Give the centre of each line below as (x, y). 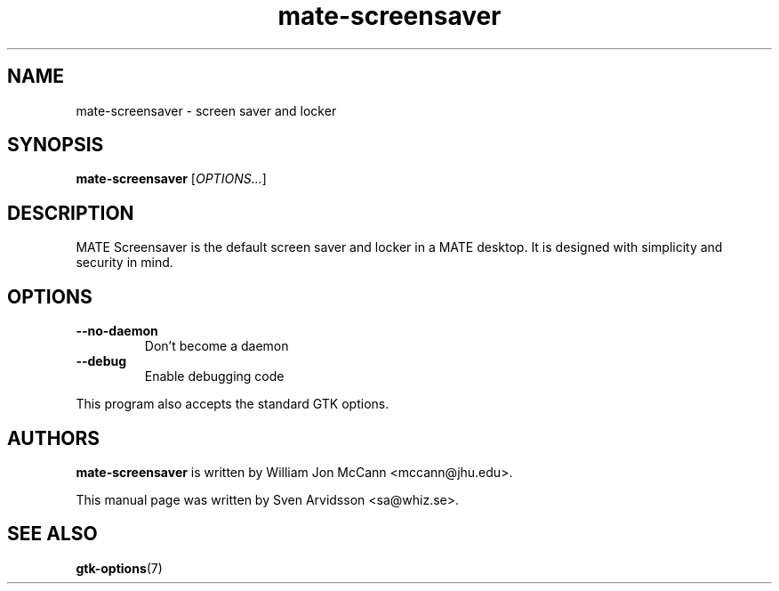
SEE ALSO (52, 534)
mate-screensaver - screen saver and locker (206, 110)
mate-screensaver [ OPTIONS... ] (171, 179)
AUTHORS (54, 438)
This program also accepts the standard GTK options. (233, 404)
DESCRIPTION (71, 213)
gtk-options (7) (119, 568)
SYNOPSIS (56, 145)
